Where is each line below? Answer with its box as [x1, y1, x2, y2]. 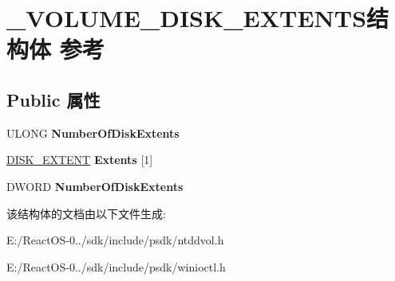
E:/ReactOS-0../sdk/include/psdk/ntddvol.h [6, 232, 224, 248]
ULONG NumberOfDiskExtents [6, 124, 180, 141]
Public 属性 [6, 87, 101, 111]
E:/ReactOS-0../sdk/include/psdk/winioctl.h [6, 258, 226, 275]
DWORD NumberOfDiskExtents [6, 178, 184, 194]
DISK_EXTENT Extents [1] [6, 151, 153, 168]
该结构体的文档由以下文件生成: [6, 205, 166, 221]
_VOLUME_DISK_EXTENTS [6, 2, 367, 34]
